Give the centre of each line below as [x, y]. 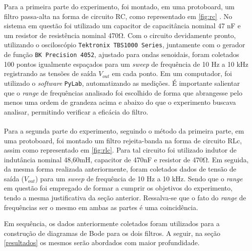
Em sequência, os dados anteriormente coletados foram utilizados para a [112, 223]
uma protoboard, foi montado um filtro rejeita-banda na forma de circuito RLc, [123, 140]
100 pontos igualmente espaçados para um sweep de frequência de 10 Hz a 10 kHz [126, 64]
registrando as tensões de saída [50, 73]
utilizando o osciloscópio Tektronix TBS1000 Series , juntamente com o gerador [125, 45]
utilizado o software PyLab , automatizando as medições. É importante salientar [122, 83]
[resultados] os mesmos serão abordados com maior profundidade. [102, 242]
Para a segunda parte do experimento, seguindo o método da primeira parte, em [124, 130]
